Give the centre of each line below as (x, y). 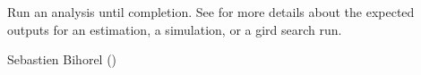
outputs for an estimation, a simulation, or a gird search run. (175, 29)
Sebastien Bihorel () (62, 59)
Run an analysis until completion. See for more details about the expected (211, 12)
